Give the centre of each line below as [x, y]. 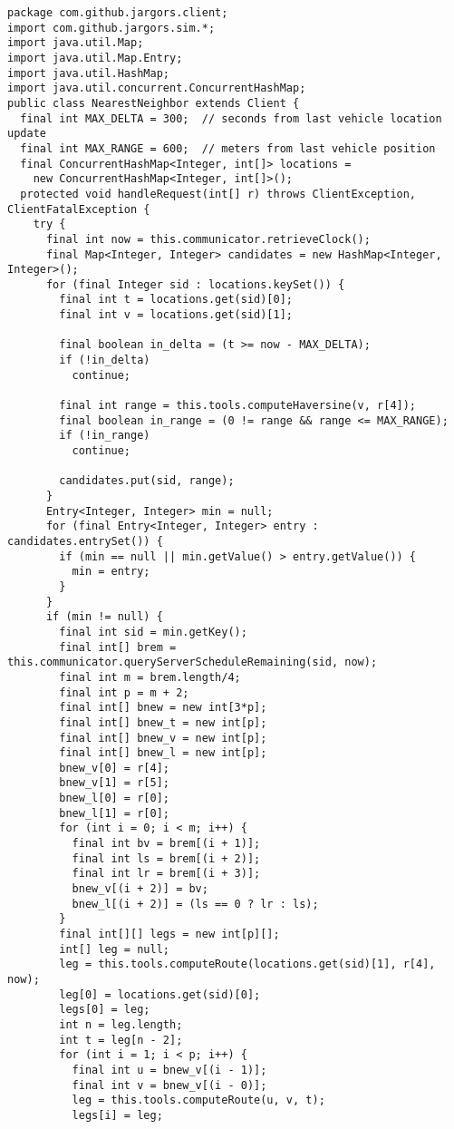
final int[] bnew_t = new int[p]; [163, 722]
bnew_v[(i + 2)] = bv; [140, 889]
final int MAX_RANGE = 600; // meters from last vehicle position [228, 148]
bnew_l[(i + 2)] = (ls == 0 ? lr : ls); [195, 904]
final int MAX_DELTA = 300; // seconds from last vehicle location [231, 118]
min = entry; [111, 572]
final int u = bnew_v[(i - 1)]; [169, 1070]
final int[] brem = [118, 647]
